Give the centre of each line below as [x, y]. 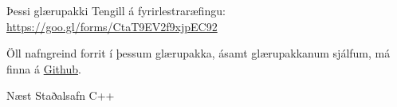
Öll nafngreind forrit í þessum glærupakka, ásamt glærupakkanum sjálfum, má [198, 53]
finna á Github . [44, 68]
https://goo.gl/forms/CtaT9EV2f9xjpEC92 [112, 26]
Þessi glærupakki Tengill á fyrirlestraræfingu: [116, 10]
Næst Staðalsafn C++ [61, 95]
